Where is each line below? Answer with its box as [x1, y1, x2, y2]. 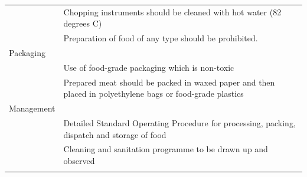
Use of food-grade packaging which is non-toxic [63, 61, 234, 73]
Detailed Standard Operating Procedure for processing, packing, [63, 117, 296, 129]
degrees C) [63, 17, 102, 29]
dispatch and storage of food [63, 128, 166, 140]
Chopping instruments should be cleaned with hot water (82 [63, 5, 282, 18]
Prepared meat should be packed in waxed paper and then [63, 76, 275, 88]
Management [9, 102, 55, 114]
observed [63, 155, 95, 167]
